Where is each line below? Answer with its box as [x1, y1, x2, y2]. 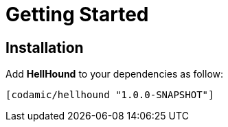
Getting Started [5, 3, 149, 26]
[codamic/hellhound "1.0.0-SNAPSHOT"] [5, 89, 214, 101]
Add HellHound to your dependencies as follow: [5, 68, 224, 80]
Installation [5, 38, 84, 56]
